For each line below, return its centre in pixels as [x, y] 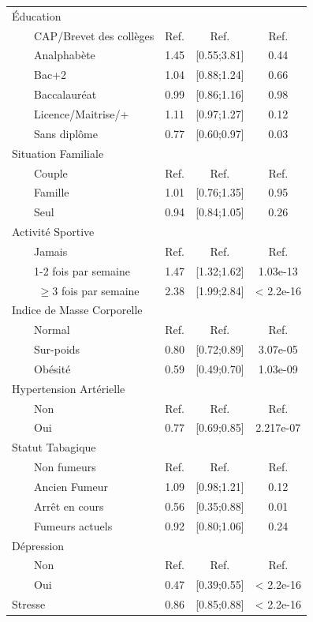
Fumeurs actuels [73, 525]
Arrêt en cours [69, 506]
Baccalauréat [65, 94]
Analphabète [65, 55]
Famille [52, 192]
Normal [52, 330]
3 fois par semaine [96, 290]
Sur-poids [57, 349]
